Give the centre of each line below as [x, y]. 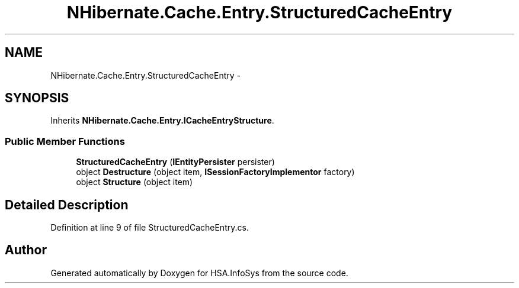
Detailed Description [67, 205]
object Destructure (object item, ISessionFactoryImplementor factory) [215, 172]
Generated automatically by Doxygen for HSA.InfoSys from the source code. [199, 273]
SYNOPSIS [37, 98]
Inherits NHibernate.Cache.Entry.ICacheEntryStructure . [162, 121]
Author [26, 250]
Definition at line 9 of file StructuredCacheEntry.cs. [150, 228]
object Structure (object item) [134, 182]
